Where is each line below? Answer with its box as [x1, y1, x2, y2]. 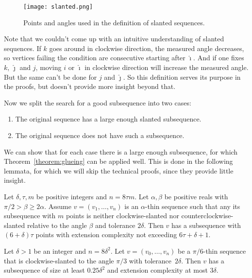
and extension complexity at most [107, 265, 208, 275]
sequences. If [4, 43, 41, 53]
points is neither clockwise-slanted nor [66, 210, 179, 221]
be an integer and [34, 245, 86, 256]
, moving [35, 62, 62, 72]
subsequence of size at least [4, 265, 85, 275]
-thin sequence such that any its [145, 201, 240, 211]
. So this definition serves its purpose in [123, 71, 241, 82]
